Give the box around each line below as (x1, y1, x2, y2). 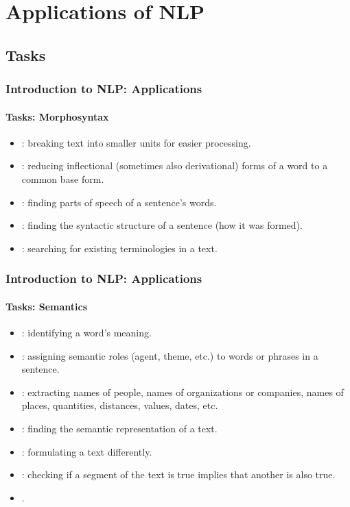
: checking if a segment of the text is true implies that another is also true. (21, 467, 336, 482)
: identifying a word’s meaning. (21, 325, 152, 339)
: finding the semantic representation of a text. (21, 421, 218, 435)
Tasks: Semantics (5, 299, 88, 313)
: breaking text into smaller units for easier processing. (21, 135, 251, 149)
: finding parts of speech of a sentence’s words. (21, 195, 217, 209)
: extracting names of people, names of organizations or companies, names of (21, 384, 344, 399)
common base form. (21, 171, 104, 186)
